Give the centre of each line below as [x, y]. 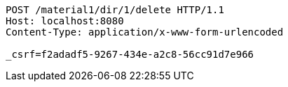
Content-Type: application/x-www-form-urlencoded [145, 32]
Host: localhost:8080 [65, 21]
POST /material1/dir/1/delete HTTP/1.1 [115, 10]
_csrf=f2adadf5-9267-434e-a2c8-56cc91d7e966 [130, 54]
